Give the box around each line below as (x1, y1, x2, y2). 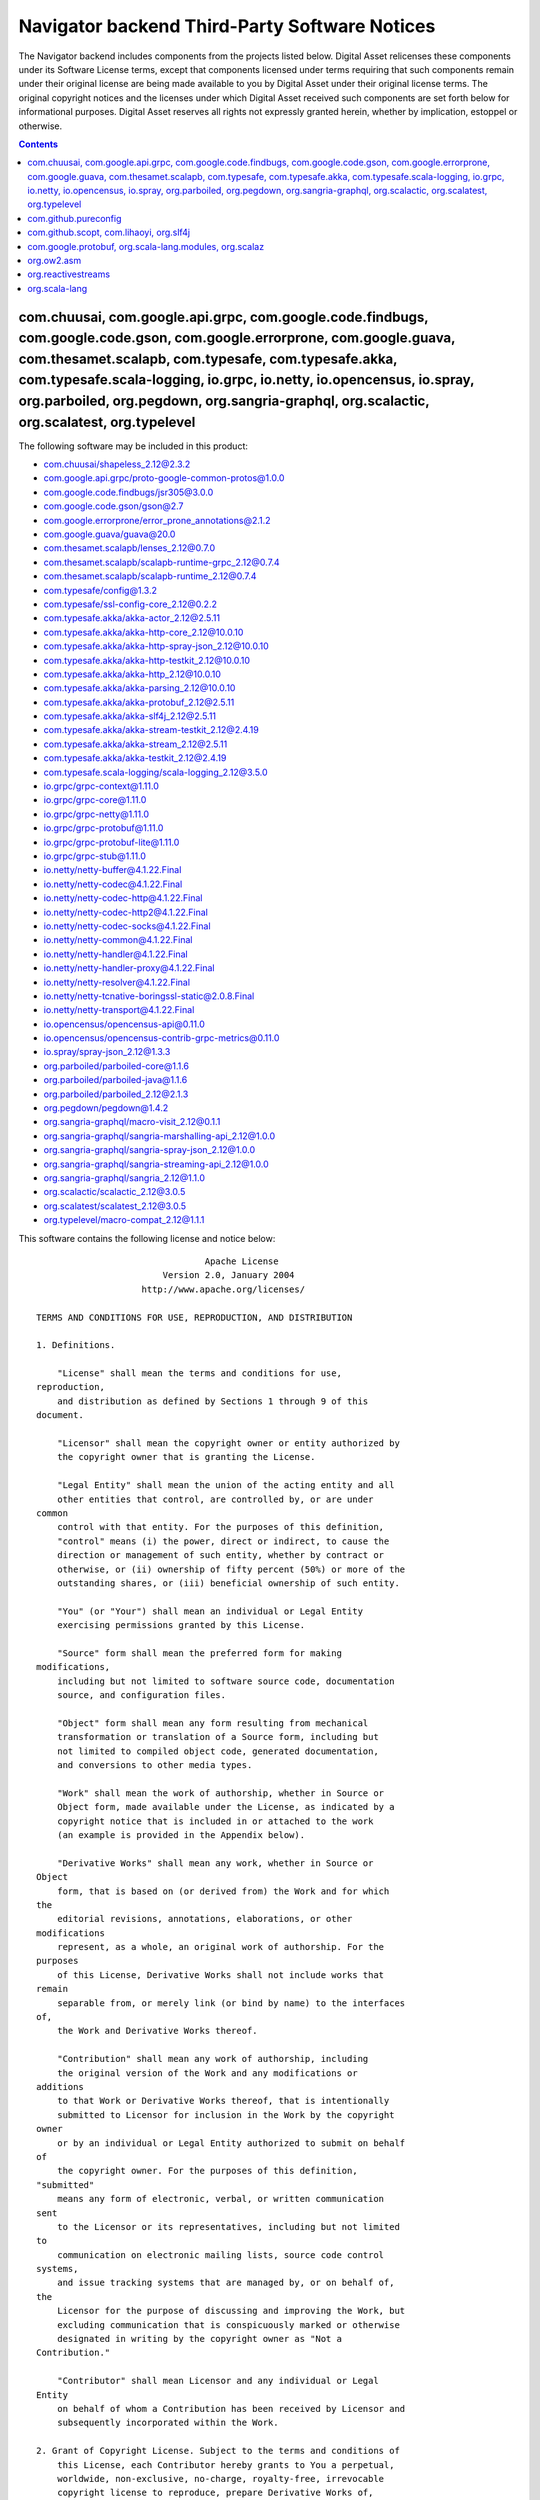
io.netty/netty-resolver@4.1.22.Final (43, 976, 190, 988)
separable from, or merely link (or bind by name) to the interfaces (56, 1997, 406, 2009)
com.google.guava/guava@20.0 (43, 528, 176, 540)
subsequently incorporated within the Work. (56, 2417, 279, 2429)
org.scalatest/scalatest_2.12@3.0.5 (43, 1200, 187, 1212)
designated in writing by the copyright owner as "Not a (56, 2333, 342, 2345)
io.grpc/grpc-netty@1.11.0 (43, 808, 150, 820)
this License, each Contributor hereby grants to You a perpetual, (56, 2459, 395, 2470)
